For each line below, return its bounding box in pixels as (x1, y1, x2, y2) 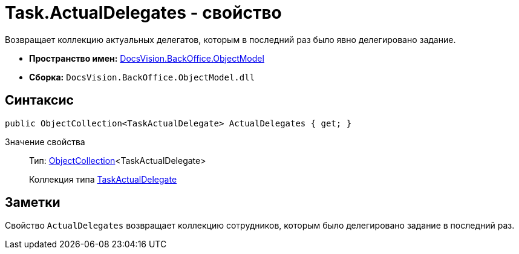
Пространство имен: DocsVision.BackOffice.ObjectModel (29, 53, 264, 63)
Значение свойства (5, 136, 85, 147)
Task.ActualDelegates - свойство (5, 2, 282, 23)
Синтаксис (5, 93, 74, 108)
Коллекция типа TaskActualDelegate (29, 174, 177, 184)
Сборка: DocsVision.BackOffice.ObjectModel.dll (29, 71, 255, 82)
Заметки (5, 195, 60, 210)
